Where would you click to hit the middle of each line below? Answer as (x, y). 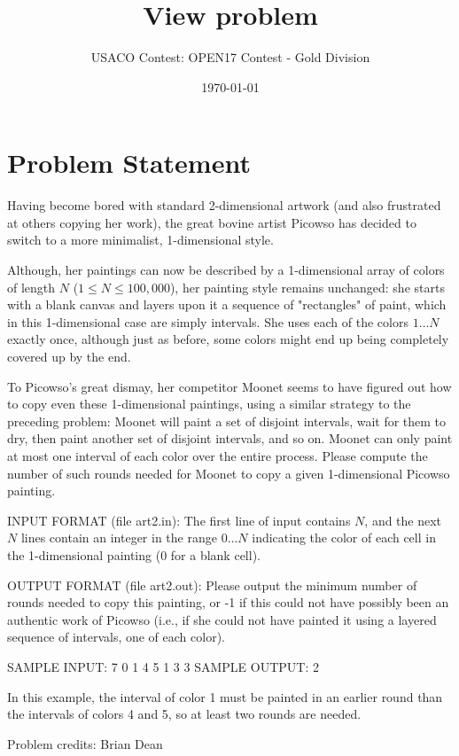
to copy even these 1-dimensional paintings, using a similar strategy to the (209, 404)
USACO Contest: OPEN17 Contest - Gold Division (230, 57)
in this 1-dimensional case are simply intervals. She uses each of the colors (208, 321)
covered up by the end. (69, 356)
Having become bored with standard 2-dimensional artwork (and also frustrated (224, 205)
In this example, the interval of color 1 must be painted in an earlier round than (225, 696)
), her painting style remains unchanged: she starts (307, 287)
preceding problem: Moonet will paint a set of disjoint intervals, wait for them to (227, 421)
